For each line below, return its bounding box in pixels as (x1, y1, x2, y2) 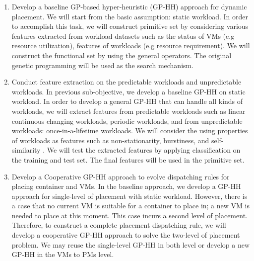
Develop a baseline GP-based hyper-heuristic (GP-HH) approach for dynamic (11, 1, 247, 11)
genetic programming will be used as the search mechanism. (11, 60, 194, 70)
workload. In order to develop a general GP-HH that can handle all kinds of (11, 96, 243, 106)
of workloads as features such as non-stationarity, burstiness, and (11, 135, 209, 145)
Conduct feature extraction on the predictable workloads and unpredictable (11, 77, 242, 87)
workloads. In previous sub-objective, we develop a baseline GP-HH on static (11, 86, 246, 96)
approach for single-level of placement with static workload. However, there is (11, 190, 248, 201)
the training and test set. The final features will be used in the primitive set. (11, 154, 245, 165)
